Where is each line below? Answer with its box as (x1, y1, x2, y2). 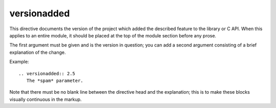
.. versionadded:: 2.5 (18, 71, 76, 76)
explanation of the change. (9, 49, 66, 55)
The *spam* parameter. (26, 77, 84, 83)
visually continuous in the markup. (9, 96, 82, 102)
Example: (9, 59, 29, 65)
